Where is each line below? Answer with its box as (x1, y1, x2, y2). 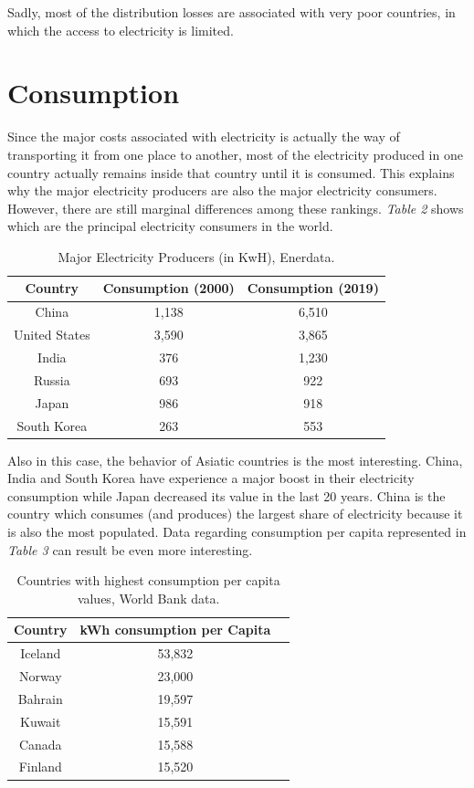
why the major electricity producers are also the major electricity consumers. (7, 181, 437, 200)
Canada (18, 734, 62, 753)
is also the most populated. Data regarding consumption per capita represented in (7, 522, 467, 541)
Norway (18, 667, 62, 686)
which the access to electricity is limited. (7, 20, 234, 39)
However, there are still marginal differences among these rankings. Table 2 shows (7, 198, 464, 217)
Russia (34, 370, 70, 389)
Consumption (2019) (247, 278, 379, 298)
